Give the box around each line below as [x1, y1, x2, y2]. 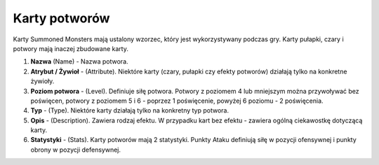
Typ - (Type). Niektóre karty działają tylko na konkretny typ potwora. [30, 106, 230, 115]
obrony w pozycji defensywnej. [30, 145, 121, 154]
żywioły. [30, 77, 55, 85]
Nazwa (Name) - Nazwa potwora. [30, 57, 129, 66]
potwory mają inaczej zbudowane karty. [13, 44, 129, 52]
